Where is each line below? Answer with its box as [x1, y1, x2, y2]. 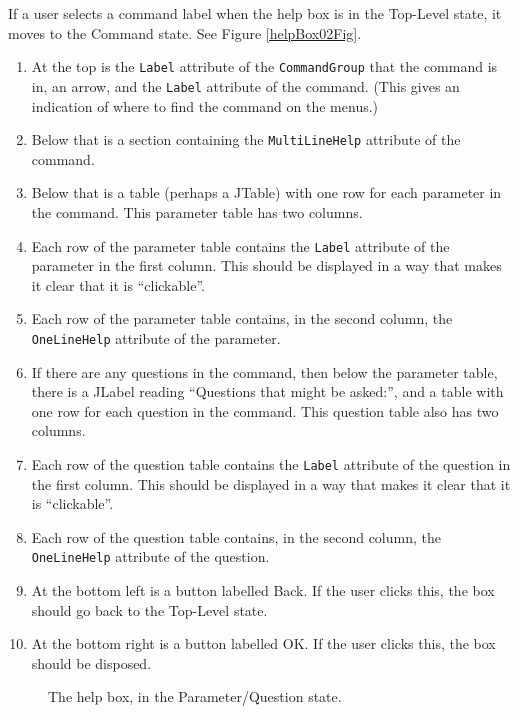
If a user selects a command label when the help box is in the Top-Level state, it [8, 3, 502, 23]
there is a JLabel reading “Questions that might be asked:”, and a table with [31, 381, 504, 402]
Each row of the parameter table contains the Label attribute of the [31, 235, 450, 256]
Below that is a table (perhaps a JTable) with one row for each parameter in [31, 182, 502, 203]
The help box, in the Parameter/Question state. [48, 686, 342, 707]
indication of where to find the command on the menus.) [31, 95, 379, 116]
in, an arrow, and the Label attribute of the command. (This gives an [31, 75, 460, 96]
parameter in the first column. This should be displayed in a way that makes [31, 255, 502, 276]
